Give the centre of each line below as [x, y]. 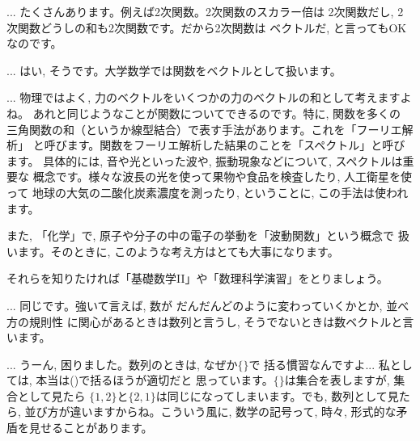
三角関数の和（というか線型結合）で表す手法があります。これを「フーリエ [204, 129]
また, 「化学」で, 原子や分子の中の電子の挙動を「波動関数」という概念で [201, 235]
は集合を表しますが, [337, 380]
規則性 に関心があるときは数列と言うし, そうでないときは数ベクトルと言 [221, 321]
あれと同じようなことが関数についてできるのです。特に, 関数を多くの [217, 113]
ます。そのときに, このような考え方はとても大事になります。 [178, 251]
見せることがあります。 [91, 428]
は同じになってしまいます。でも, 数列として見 [277, 395]
